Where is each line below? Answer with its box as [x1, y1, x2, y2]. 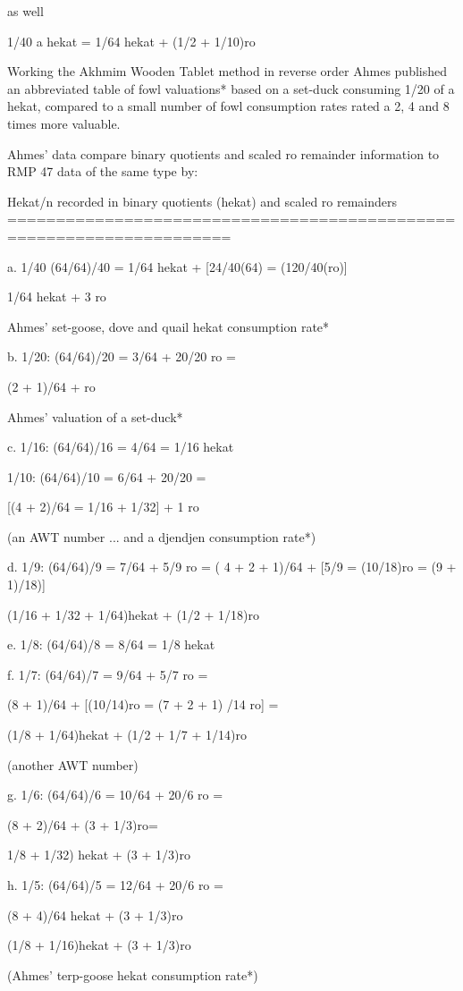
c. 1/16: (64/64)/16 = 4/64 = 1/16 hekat [7, 437, 234, 456]
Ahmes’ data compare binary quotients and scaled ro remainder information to [7, 144, 440, 163]
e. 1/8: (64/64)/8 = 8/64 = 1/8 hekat [7, 635, 215, 654]
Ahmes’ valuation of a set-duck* [7, 407, 183, 426]
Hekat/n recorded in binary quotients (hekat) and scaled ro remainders [7, 191, 398, 210]
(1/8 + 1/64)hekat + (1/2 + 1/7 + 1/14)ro [7, 725, 247, 744]
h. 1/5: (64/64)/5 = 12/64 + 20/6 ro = [7, 876, 223, 894]
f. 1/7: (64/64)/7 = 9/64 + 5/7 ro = [7, 665, 208, 683]
